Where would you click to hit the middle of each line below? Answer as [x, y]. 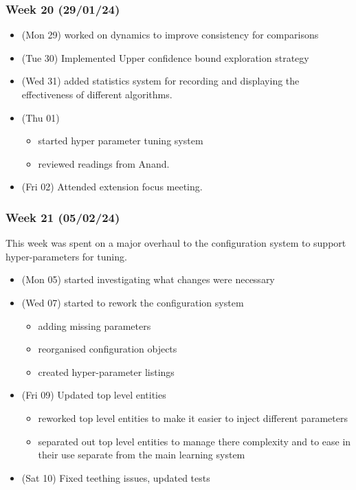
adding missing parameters [94, 325]
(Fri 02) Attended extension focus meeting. [112, 187]
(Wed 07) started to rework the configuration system [133, 302]
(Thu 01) [41, 117]
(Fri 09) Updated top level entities [94, 395]
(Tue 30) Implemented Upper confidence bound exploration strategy [165, 57]
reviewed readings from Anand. [104, 163]
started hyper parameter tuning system [121, 141]
